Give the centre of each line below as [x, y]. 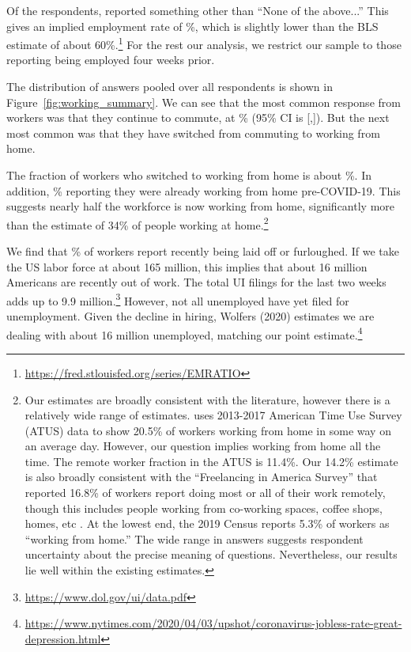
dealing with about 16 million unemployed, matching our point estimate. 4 [185, 333]
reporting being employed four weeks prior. [111, 60]
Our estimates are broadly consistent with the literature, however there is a [207, 399]
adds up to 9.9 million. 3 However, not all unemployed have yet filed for [178, 299]
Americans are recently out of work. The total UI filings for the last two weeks [196, 282]
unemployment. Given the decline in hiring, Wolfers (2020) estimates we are [190, 316]
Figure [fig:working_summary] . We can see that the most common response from [204, 102]
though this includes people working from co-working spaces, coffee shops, [204, 508]
